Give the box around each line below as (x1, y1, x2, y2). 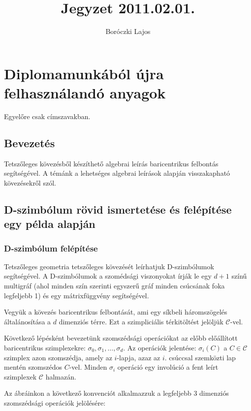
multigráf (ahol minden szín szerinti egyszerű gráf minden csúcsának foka (4, 281, 225, 290)
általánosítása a (4, 316, 51, 326)
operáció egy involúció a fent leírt (117, 362, 219, 372)
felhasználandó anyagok (4, 82, 166, 102)
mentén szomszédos (4, 362, 63, 372)
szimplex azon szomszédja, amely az (4, 352, 112, 362)
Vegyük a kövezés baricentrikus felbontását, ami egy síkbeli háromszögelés (4, 307, 227, 317)
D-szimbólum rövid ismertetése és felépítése (4, 201, 232, 217)
